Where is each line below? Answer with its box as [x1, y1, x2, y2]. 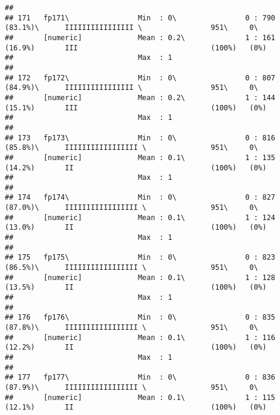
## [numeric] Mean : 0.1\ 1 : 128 [5, 273, 276, 282]
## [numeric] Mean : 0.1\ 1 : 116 [5, 333, 276, 342]
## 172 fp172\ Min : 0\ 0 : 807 [5, 73, 276, 82]
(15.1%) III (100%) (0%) [5, 103, 267, 112]
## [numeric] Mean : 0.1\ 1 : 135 [5, 153, 276, 162]
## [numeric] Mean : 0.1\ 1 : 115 [5, 393, 276, 402]
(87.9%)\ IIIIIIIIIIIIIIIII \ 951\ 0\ [5, 383, 258, 392]
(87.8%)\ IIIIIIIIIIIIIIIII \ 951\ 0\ [5, 323, 258, 332]
